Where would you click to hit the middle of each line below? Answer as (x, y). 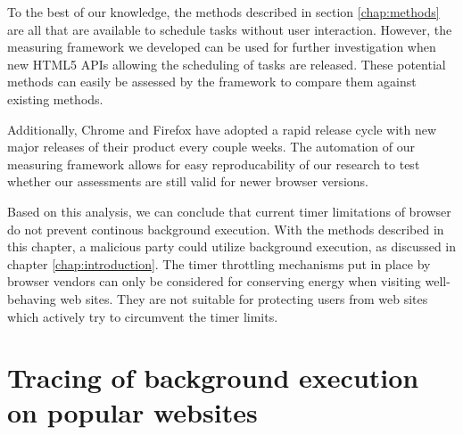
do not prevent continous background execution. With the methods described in (226, 229)
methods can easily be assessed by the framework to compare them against (212, 82)
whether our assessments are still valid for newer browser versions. (188, 181)
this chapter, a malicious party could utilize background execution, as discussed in (232, 246)
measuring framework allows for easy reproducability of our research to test (214, 164)
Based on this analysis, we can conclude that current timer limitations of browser (229, 211)
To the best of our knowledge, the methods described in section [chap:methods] (223, 12)
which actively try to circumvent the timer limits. (143, 316)
